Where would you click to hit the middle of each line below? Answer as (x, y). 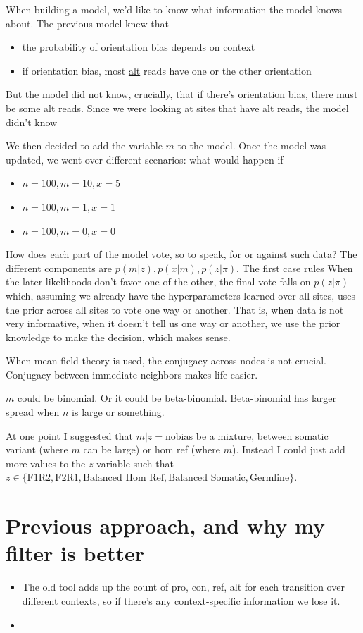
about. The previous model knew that (87, 23)
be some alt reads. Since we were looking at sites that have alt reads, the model (177, 107)
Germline (269, 478)
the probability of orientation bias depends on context (139, 47)
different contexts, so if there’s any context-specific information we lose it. (181, 600)
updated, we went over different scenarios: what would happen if (145, 159)
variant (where (37, 449)
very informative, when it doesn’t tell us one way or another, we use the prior (173, 323)
